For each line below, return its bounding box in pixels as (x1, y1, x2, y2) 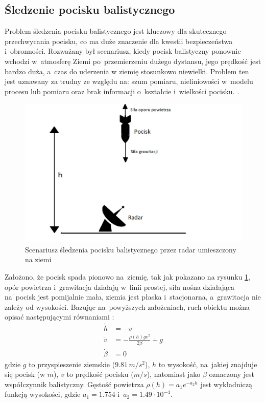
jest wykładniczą (200, 378, 253, 389)
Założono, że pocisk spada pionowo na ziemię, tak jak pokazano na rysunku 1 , (5, 271, 250, 282)
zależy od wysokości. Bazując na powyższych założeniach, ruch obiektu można (5, 301, 250, 312)
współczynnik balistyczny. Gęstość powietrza (5, 378, 144, 389)
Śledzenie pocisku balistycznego (5, 2, 175, 17)
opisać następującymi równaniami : (5, 311, 114, 322)
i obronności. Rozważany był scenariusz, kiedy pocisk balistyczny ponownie (5, 46, 241, 56)
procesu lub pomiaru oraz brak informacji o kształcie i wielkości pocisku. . (5, 86, 239, 96)
